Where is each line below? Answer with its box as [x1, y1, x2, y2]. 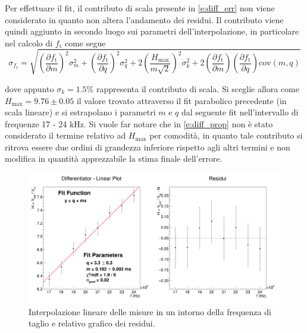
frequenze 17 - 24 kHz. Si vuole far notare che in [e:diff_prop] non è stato [5, 117, 273, 130]
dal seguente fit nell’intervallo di [181, 106, 299, 118]
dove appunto [5, 82, 54, 95]
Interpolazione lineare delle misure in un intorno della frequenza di [29, 305, 271, 318]
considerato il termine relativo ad [5, 129, 126, 142]
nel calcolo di [5, 36, 53, 49]
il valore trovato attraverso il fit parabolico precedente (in [76, 94, 287, 106]
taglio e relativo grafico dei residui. [29, 317, 155, 329]
